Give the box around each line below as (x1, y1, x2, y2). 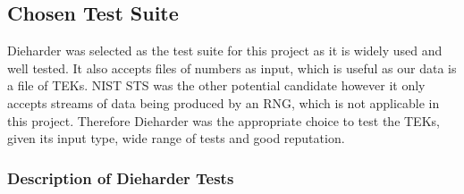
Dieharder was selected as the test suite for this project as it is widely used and (7, 41, 443, 60)
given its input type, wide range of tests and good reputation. (7, 129, 345, 148)
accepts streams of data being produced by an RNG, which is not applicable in (7, 93, 440, 112)
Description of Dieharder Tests (7, 166, 234, 189)
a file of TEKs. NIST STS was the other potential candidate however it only (7, 76, 426, 95)
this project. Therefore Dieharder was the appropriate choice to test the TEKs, (7, 111, 440, 130)
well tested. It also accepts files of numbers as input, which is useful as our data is (7, 58, 457, 77)
